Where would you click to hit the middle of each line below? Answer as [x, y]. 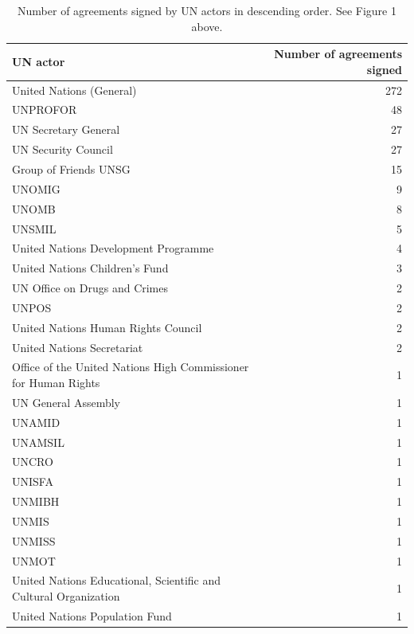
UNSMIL [34, 228]
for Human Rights [56, 383]
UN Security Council [62, 149]
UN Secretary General [66, 129]
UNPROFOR [45, 110]
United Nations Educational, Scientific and [117, 580]
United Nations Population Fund [92, 615]
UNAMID [36, 422]
